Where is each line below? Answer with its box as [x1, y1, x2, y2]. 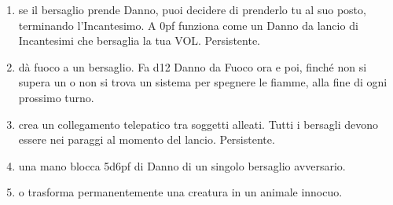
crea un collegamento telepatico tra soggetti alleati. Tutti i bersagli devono [18, 115, 378, 132]
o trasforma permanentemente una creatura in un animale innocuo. [18, 184, 343, 200]
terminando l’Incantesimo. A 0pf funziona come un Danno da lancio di [18, 16, 358, 33]
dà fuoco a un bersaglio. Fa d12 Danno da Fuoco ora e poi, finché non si [18, 58, 367, 75]
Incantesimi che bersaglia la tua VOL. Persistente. [18, 32, 260, 49]
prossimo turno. [18, 89, 94, 105]
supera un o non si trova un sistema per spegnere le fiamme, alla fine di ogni [18, 74, 387, 90]
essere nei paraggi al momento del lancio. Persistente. [18, 131, 275, 148]
